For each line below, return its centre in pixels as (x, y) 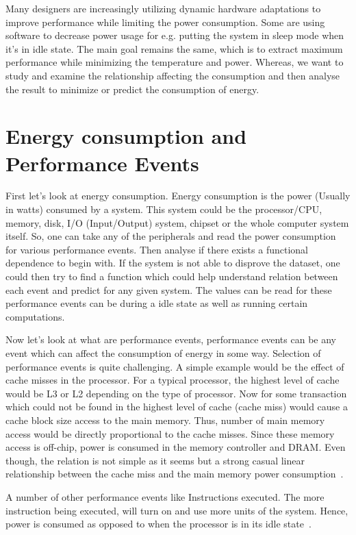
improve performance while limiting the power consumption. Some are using (165, 22)
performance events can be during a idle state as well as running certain (157, 303)
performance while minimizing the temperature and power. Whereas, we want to (175, 62)
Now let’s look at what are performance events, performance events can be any (171, 339)
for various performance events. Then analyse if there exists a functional (157, 249)
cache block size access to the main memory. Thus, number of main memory (165, 420)
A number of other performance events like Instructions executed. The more (165, 496)
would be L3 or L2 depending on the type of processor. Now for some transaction (176, 393)
